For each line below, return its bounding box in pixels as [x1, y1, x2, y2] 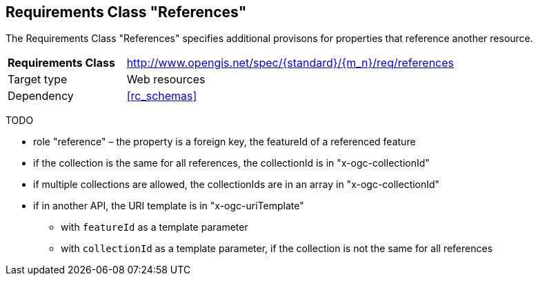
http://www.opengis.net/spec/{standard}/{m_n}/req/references [126, 56, 455, 70]
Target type [8, 72, 68, 87]
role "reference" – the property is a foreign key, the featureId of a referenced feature [33, 136, 416, 148]
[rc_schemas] [126, 89, 197, 103]
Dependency [8, 89, 74, 103]
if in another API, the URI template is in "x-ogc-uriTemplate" [33, 200, 304, 212]
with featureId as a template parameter [61, 221, 248, 233]
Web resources [126, 72, 206, 87]
